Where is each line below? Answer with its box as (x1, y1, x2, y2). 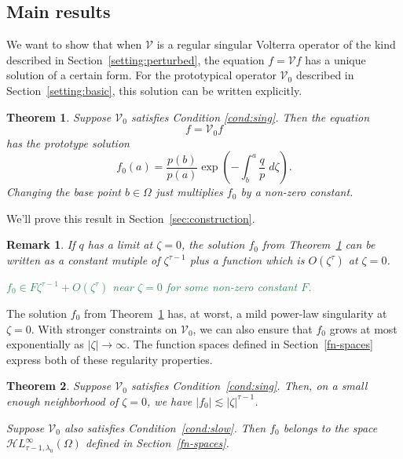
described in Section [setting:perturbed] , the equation (6, 51, 265, 67)
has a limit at (87, 236, 153, 253)
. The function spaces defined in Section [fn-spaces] (126, 336, 373, 352)
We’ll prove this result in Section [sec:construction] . (6, 209, 255, 226)
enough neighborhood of (6, 392, 119, 409)
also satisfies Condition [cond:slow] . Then (64, 419, 266, 435)
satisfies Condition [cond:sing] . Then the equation (130, 108, 370, 125)
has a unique (305, 51, 366, 67)
